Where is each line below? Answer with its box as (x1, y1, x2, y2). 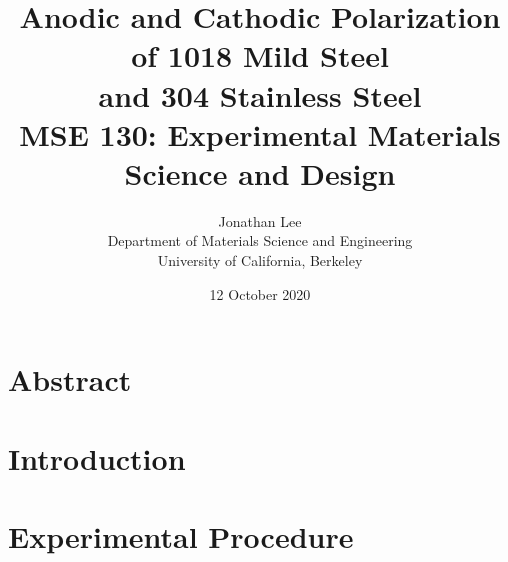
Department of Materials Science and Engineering (107, 230, 413, 251)
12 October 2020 (209, 283, 311, 304)
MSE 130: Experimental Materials (19, 113, 501, 154)
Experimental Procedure (8, 516, 354, 556)
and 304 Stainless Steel (98, 74, 422, 115)
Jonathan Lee (218, 210, 302, 231)
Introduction (8, 437, 186, 478)
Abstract (8, 359, 132, 400)
